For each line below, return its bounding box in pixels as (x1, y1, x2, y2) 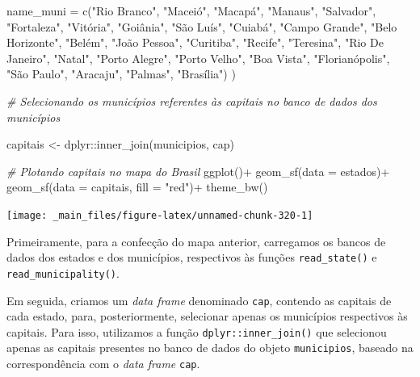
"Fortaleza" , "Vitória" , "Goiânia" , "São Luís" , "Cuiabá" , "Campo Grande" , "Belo (6, 18, 397, 35)
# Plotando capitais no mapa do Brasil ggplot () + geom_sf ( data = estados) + (6, 162, 390, 179)
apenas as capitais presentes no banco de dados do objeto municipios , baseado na (6, 339, 414, 356)
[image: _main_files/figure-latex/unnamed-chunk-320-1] (6, 209, 313, 221)
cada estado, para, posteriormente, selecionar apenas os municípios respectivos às (6, 308, 408, 325)
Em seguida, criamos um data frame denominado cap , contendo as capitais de (6, 291, 392, 308)
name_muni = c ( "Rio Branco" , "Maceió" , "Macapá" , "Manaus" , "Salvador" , (6, 2, 376, 19)
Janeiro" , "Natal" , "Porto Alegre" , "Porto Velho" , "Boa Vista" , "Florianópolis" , (6, 49, 390, 66)
